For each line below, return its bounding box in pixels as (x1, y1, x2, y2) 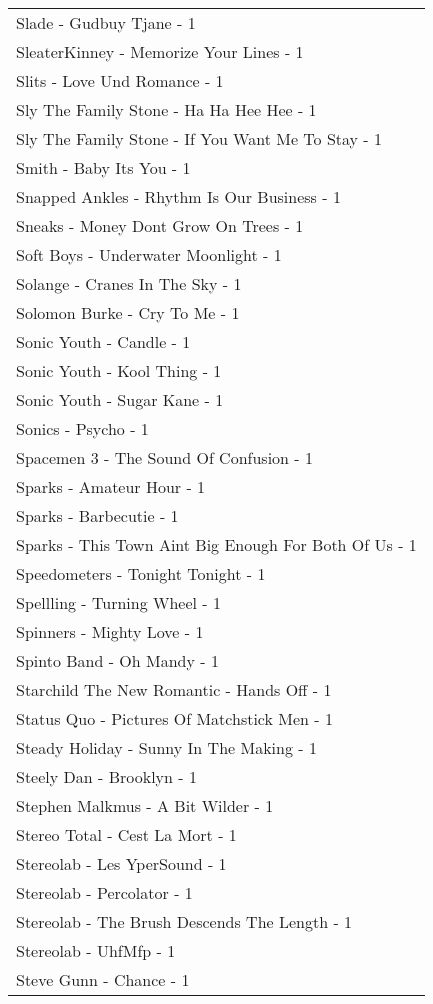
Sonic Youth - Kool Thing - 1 (16, 359, 222, 382)
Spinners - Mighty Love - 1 (16, 620, 204, 643)
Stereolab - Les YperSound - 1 (16, 852, 227, 875)
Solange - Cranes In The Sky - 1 (16, 272, 242, 295)
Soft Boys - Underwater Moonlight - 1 (16, 243, 282, 266)
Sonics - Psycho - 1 (16, 417, 149, 440)
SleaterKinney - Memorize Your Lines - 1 (16, 40, 304, 63)
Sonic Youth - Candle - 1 (16, 330, 191, 353)
